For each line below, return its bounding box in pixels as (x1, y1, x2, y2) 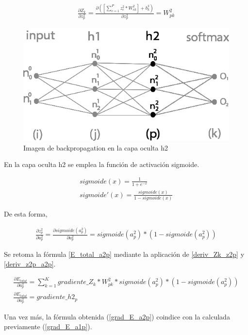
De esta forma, (4, 209, 48, 219)
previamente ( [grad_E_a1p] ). (4, 321, 92, 331)
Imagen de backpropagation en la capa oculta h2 (23, 143, 168, 153)
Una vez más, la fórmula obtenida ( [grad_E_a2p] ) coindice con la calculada (4, 312, 230, 322)
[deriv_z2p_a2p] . (4, 258, 56, 268)
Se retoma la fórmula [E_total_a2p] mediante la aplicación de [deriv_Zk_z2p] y (4, 249, 245, 259)
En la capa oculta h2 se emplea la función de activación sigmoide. (4, 159, 199, 169)
